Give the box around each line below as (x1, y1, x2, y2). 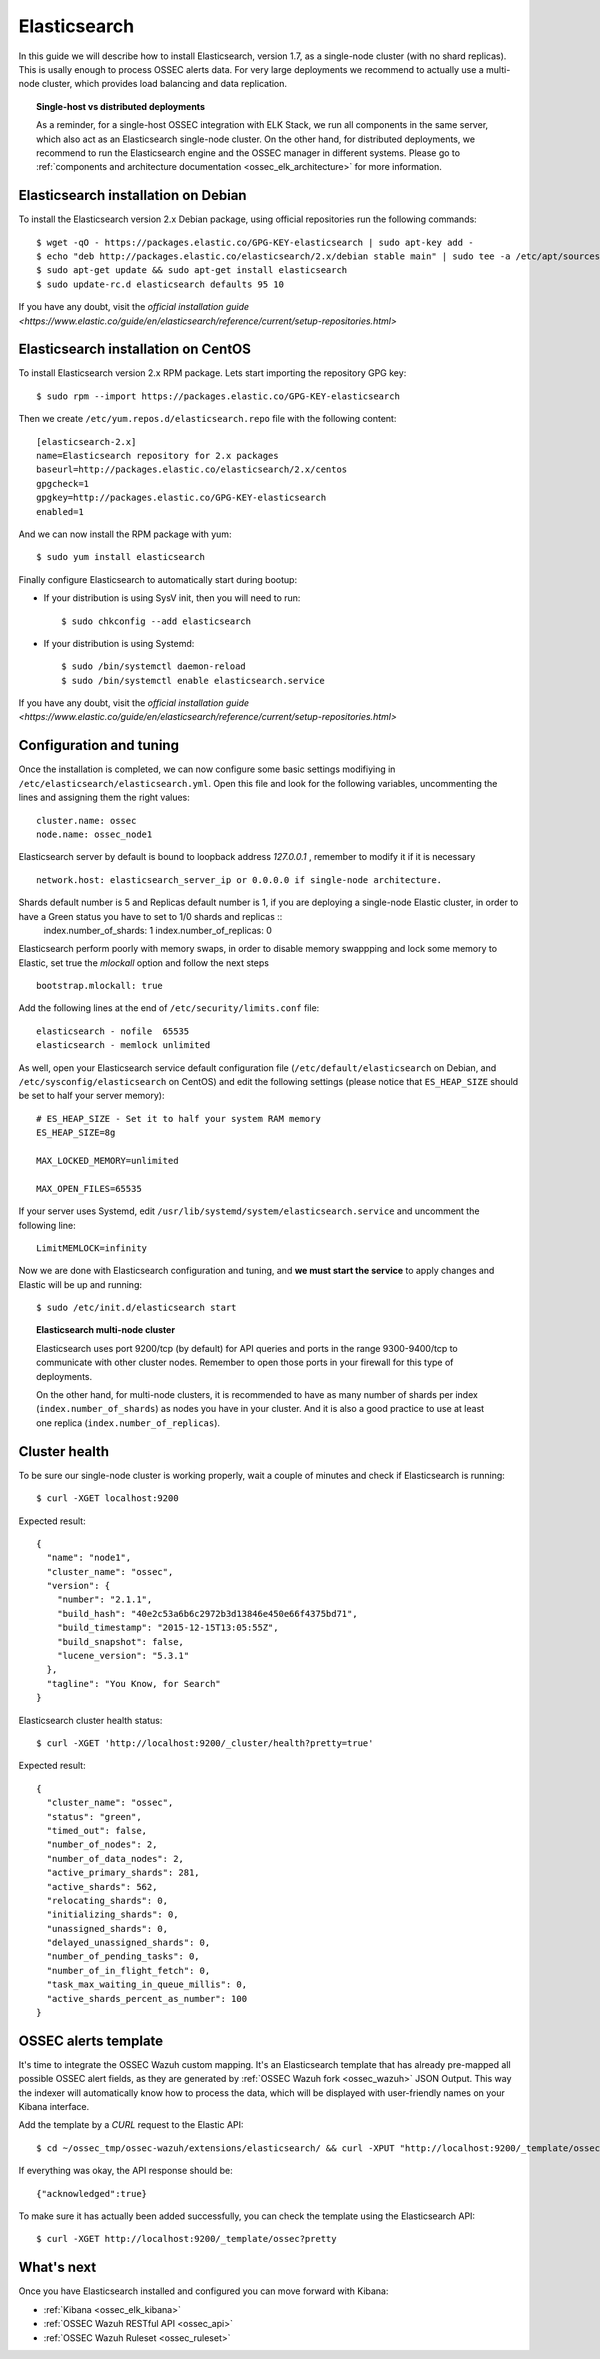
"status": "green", (46, 1811, 142, 1822)
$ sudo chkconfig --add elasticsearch (61, 615, 252, 627)
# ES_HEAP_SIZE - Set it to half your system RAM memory (36, 1113, 322, 1124)
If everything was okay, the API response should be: (18, 2165, 234, 2177)
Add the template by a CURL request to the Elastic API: (18, 2119, 244, 2131)
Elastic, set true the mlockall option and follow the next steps (18, 956, 270, 969)
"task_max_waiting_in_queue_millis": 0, (46, 1979, 248, 1990)
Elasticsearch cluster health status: (18, 1714, 163, 1726)
